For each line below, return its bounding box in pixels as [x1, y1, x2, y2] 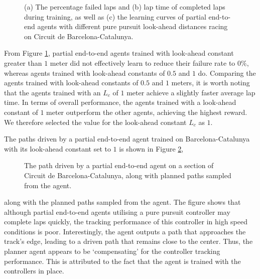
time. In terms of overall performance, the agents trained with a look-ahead [4, 97, 236, 107]
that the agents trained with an [4, 87, 101, 97]
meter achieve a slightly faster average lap [126, 87, 255, 97]
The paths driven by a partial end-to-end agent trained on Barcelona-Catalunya [4, 133, 250, 144]
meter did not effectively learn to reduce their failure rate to [50, 57, 235, 68]
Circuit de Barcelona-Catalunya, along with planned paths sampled [24, 170, 231, 180]
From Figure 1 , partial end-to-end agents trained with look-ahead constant [4, 48, 234, 58]
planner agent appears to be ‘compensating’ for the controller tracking [4, 246, 220, 256]
